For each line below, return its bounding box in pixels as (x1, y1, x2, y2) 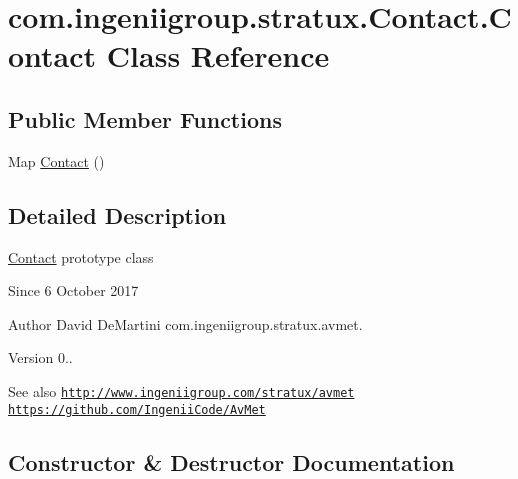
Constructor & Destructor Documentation (8, 446, 455, 477)
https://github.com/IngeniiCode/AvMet (8, 402, 266, 417)
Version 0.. (8, 347, 73, 368)
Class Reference (106, 35, 330, 76)
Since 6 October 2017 (8, 280, 139, 301)
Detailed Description (8, 199, 227, 230)
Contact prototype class (8, 246, 154, 267)
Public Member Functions (8, 103, 282, 134)
